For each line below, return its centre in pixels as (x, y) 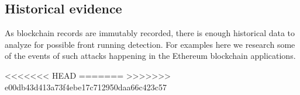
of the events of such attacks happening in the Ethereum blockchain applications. (150, 56)
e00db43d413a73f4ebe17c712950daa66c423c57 (86, 87)
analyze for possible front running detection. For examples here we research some (150, 44)
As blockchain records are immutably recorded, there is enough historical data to (150, 33)
